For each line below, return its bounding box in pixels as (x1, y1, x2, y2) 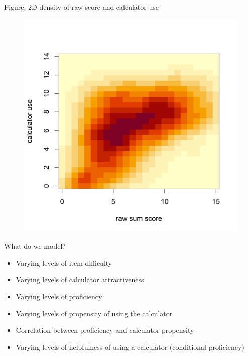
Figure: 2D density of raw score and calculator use (4, 2, 159, 12)
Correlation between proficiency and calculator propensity (16, 325, 194, 335)
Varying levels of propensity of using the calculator (16, 308, 173, 318)
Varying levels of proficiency (16, 291, 102, 301)
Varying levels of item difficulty (16, 257, 112, 268)
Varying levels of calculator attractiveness (16, 274, 144, 285)
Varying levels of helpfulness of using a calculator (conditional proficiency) (16, 341, 244, 352)
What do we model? (4, 241, 66, 251)
